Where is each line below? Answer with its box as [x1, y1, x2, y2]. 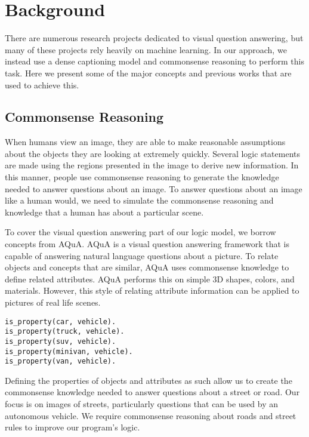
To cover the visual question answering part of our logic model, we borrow [5, 226, 276, 238]
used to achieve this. [5, 78, 79, 91]
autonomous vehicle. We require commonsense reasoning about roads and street [5, 409, 296, 421]
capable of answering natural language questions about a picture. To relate [5, 249, 279, 261]
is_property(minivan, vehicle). [5, 347, 133, 356]
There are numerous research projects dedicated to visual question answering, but [5, 32, 304, 44]
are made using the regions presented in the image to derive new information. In [5, 159, 299, 171]
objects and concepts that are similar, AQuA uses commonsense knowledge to [5, 261, 289, 273]
